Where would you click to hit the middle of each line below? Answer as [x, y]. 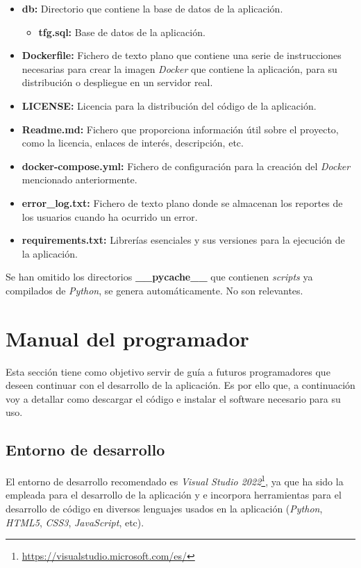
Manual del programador [127, 338]
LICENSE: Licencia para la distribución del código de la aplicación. [169, 105]
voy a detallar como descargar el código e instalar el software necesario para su [173, 398]
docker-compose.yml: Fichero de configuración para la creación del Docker [186, 166]
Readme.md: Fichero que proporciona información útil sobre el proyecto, [180, 129]
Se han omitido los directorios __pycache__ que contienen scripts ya [159, 277]
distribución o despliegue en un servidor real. [117, 82]
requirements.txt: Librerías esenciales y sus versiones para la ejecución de [183, 240]
